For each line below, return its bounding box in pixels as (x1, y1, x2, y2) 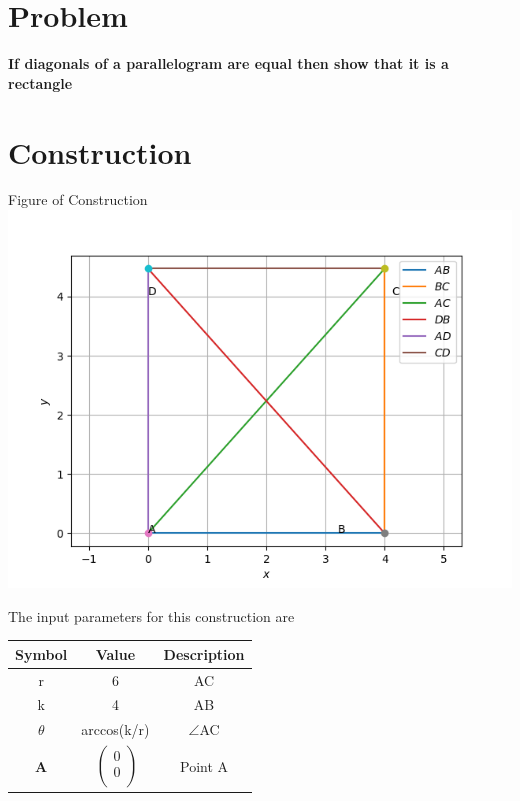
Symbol (15, 643, 68, 664)
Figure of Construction (8, 189, 148, 210)
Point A (180, 755, 229, 776)
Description (163, 643, 245, 664)
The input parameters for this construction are (8, 605, 295, 626)
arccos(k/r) (81, 719, 150, 740)
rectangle (8, 72, 73, 93)
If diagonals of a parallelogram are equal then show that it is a (8, 53, 449, 74)
